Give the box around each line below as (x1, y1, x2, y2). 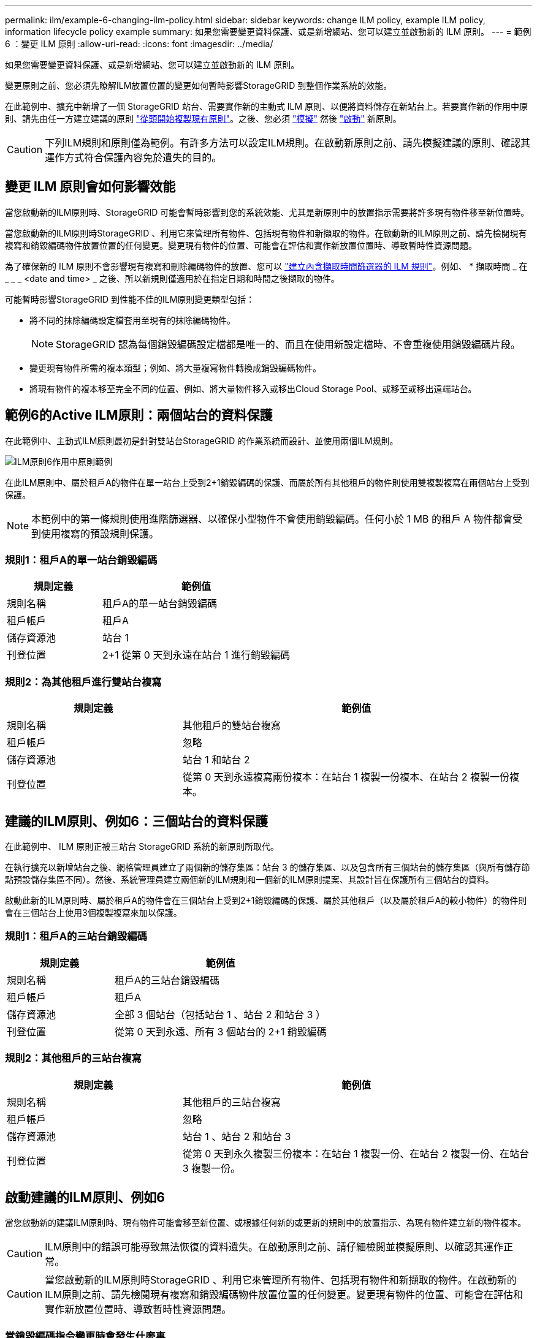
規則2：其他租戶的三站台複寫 (5, 1052, 142, 1065)
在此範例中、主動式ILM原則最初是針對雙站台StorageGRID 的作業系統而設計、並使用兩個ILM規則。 (5, 435, 398, 446)
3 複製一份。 (182, 1162, 241, 1174)
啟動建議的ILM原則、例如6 (5, 1189, 165, 1205)
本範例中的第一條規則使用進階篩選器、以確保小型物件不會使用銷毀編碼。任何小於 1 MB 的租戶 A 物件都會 (31, 512, 513, 525)
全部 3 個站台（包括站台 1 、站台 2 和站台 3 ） (114, 1008, 326, 1021)
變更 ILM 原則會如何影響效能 (5, 179, 176, 195)
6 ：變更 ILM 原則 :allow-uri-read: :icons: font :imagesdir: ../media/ (5, 39, 273, 49)
